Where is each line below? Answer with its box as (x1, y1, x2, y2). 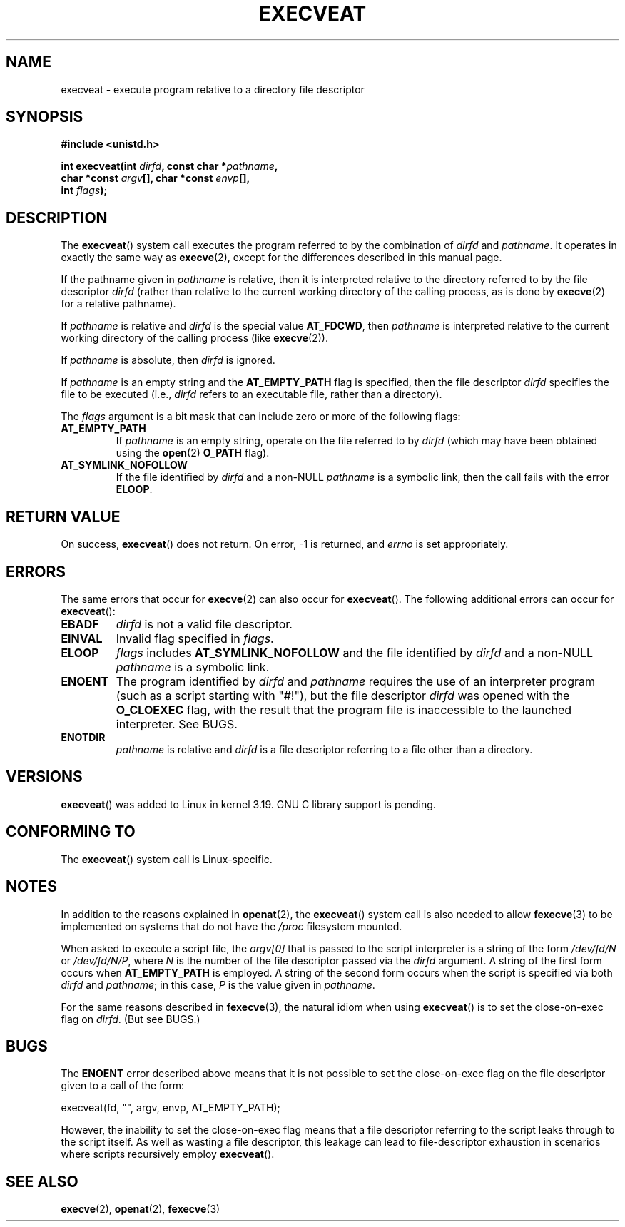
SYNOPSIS (6, 108, 83, 126)
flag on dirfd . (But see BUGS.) (61, 1012, 200, 1025)
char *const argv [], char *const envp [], (61, 172, 250, 185)
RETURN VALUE (6, 507, 121, 526)
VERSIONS (6, 768, 83, 786)
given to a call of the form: (61, 1079, 185, 1092)
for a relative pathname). (61, 297, 176, 310)
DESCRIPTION (6, 208, 108, 227)
